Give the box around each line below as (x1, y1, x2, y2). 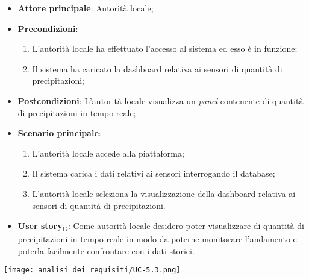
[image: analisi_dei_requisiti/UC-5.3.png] (4, 266, 181, 275)
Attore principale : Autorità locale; (17, 2, 154, 14)
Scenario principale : (17, 127, 101, 139)
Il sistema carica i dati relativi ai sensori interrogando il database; (32, 167, 275, 180)
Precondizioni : (17, 22, 78, 34)
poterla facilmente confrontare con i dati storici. (17, 244, 195, 257)
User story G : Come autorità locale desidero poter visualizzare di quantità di (17, 219, 304, 233)
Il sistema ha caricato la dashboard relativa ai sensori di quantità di (32, 62, 282, 75)
